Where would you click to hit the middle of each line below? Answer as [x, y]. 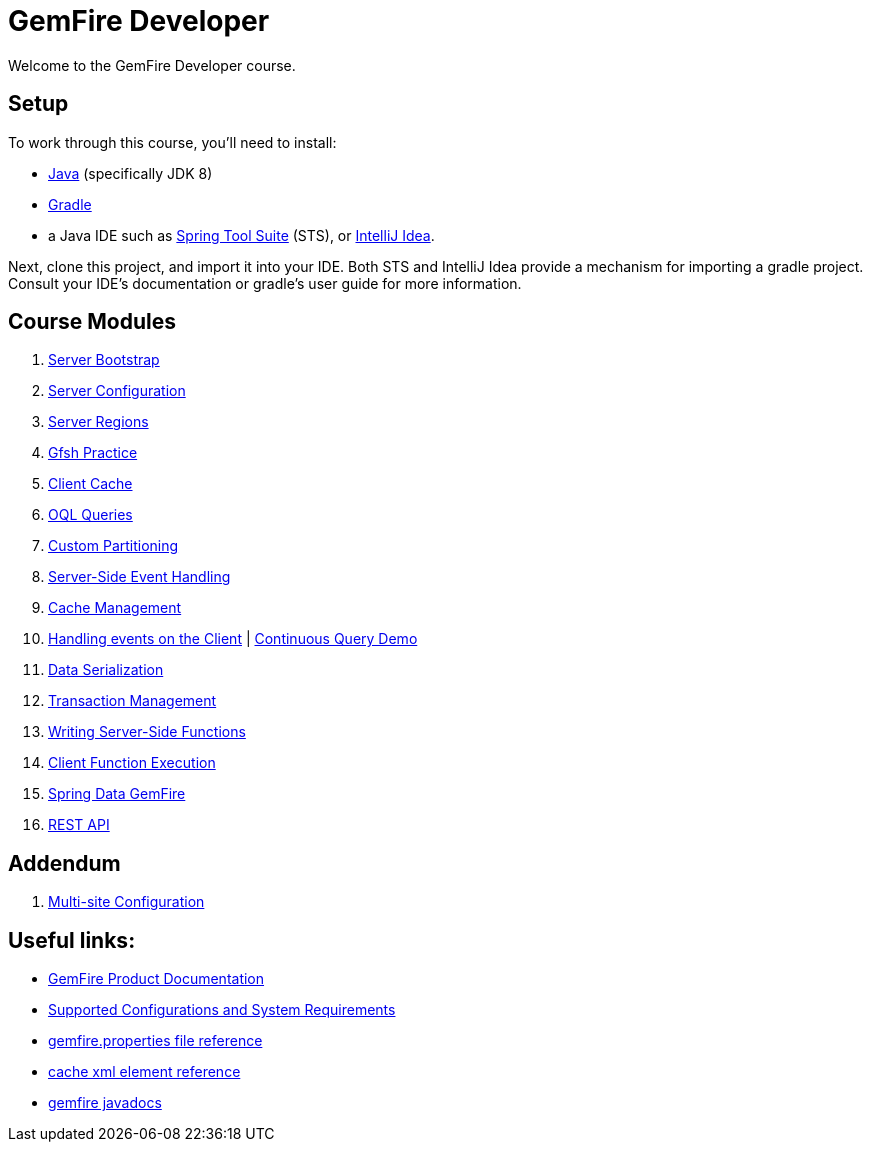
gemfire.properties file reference [155, 1041]
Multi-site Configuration [126, 902]
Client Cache [90, 484]
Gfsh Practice [93, 453]
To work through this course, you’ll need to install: [172, 142]
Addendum [64, 863]
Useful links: [72, 940]
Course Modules [92, 322]
